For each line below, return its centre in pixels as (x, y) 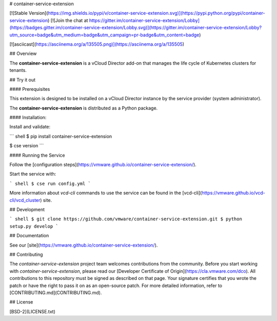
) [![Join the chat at (68, 20)
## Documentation (29, 236)
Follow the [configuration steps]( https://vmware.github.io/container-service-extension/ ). (103, 165)
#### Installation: (28, 118)
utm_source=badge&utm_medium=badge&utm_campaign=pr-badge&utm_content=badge (104, 35)
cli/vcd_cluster (25, 200)
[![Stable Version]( (29, 13)
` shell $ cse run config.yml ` (50, 183)
